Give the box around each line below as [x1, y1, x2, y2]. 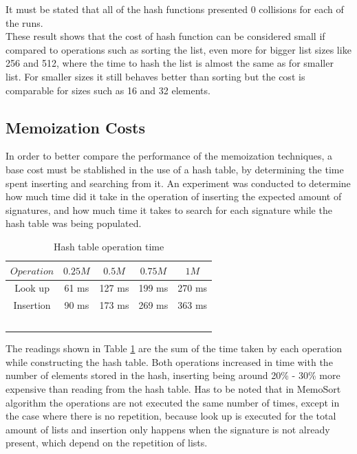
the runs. [6, 15, 43, 30]
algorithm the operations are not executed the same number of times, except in [6, 395, 340, 409]
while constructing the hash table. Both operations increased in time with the [6, 354, 333, 369]
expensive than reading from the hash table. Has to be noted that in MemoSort [6, 381, 341, 396]
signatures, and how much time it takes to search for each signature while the [6, 202, 332, 217]
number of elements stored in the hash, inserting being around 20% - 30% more [6, 368, 340, 382]
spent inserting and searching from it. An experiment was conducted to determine [6, 175, 351, 190]
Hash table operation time [53, 239, 164, 253]
